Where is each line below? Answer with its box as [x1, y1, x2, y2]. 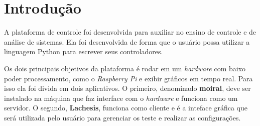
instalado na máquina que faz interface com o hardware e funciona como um [4, 92, 238, 103]
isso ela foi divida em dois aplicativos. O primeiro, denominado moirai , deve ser [4, 83, 251, 93]
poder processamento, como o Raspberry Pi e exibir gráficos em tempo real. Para [4, 73, 253, 83]
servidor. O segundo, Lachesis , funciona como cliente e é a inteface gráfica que [4, 102, 247, 113]
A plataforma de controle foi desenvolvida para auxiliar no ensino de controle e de [4, 27, 256, 37]
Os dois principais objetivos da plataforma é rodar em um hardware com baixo [4, 63, 246, 73]
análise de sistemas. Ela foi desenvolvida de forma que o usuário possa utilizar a [4, 36, 250, 47]
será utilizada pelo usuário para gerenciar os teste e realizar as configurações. [4, 112, 241, 122]
